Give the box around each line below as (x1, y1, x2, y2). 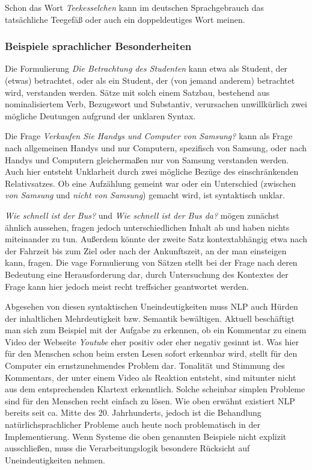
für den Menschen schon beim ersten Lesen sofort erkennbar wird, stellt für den (5, 347, 298, 360)
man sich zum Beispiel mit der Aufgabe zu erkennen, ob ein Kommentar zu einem (5, 324, 307, 336)
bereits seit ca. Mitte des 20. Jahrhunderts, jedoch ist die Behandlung (5, 406, 262, 419)
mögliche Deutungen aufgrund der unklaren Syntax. (5, 109, 196, 122)
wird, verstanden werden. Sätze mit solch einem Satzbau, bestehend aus (5, 86, 270, 98)
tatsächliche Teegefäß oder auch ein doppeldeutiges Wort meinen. (5, 13, 245, 25)
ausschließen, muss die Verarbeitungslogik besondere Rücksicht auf (5, 442, 250, 454)
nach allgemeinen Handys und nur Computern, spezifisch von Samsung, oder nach (5, 141, 307, 154)
